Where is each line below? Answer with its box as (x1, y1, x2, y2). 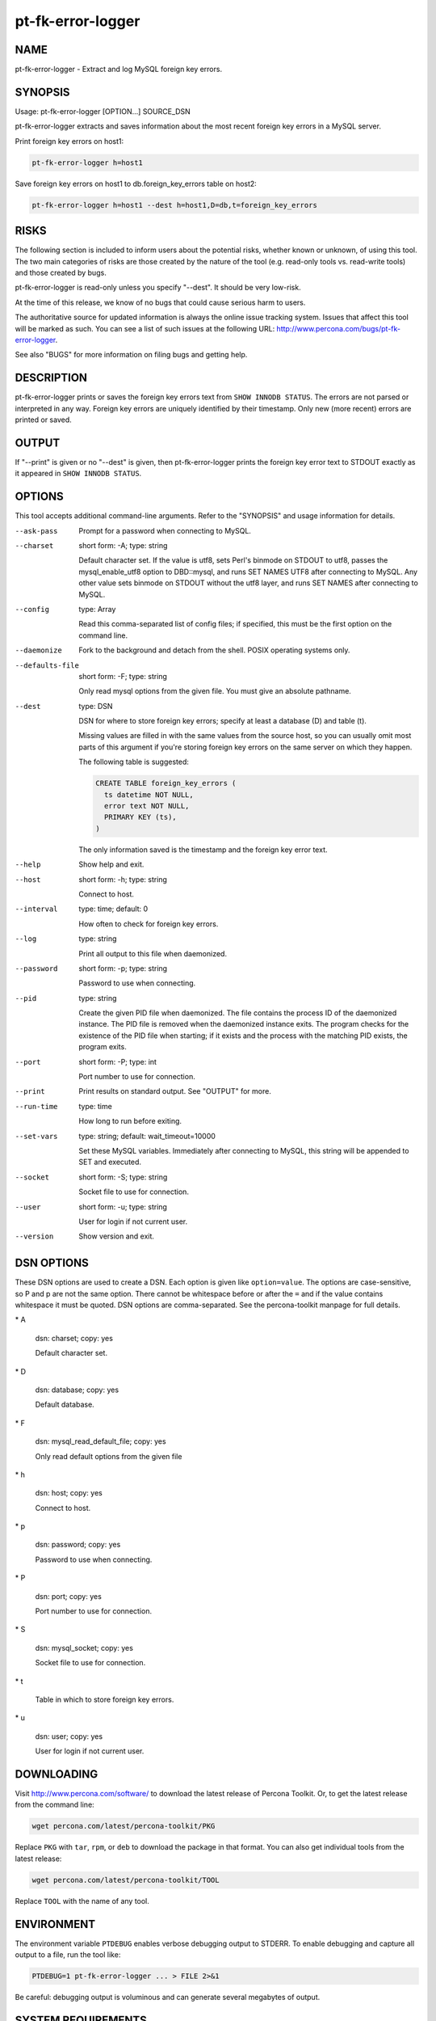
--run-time (15, 1102, 58, 1111)
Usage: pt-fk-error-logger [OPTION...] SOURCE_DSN (15, 106, 191, 116)
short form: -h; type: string (78, 874, 167, 884)
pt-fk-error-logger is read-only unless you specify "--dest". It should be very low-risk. (15, 283, 302, 293)
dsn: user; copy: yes (35, 1731, 103, 1741)
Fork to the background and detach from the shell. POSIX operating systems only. (78, 645, 350, 655)
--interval (15, 905, 58, 913)
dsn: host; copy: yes (35, 1488, 103, 1498)
